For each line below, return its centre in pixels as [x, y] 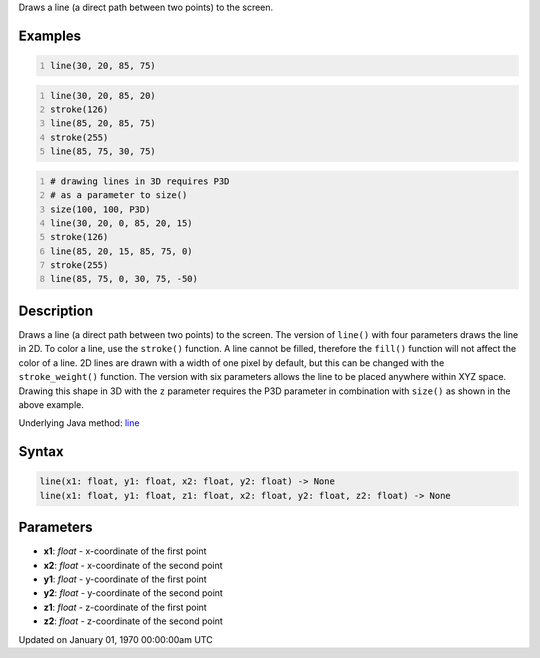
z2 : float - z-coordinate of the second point [133, 621]
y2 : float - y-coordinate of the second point [133, 593]
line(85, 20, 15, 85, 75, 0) [122, 251]
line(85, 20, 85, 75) [103, 123]
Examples [50, 35]
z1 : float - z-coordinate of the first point [125, 607]
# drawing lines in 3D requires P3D [140, 181]
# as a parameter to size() [119, 195]
